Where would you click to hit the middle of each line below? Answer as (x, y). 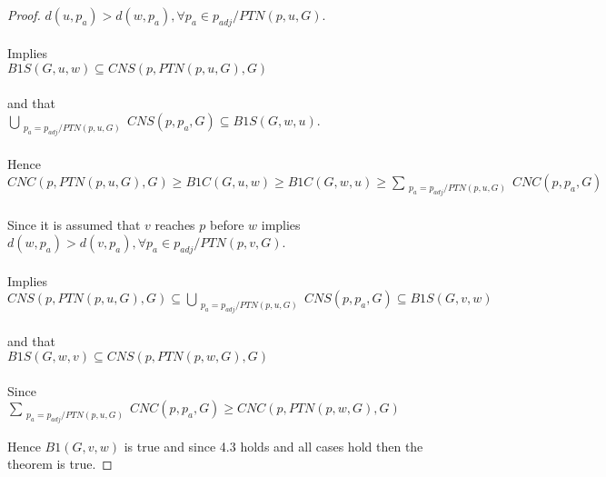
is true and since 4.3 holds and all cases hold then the (273, 446)
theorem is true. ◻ (60, 464)
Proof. (24, 15)
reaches (175, 224)
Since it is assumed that (74, 224)
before (227, 224)
